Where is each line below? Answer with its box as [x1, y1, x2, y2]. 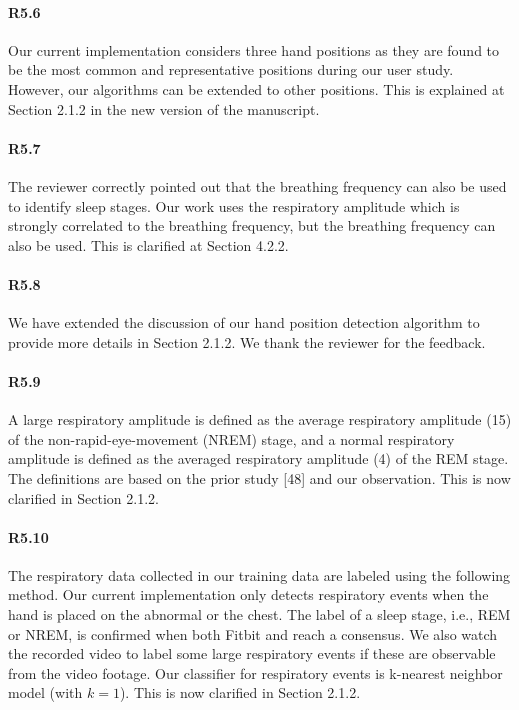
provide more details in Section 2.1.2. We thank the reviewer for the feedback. [8, 331, 486, 352]
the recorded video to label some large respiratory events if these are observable [8, 643, 496, 664]
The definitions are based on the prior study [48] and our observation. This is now [8, 467, 511, 488]
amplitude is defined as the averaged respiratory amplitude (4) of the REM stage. [8, 448, 509, 469]
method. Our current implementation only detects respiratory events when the [8, 584, 489, 605]
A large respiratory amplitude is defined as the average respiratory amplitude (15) [8, 409, 512, 430]
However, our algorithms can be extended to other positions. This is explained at [8, 78, 505, 99]
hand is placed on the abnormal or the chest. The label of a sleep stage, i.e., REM [8, 604, 511, 625]
